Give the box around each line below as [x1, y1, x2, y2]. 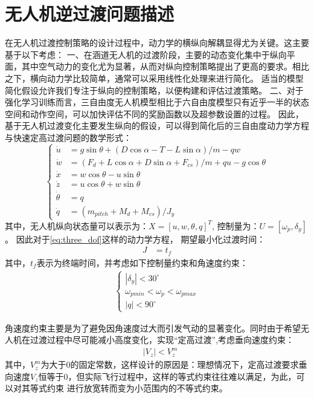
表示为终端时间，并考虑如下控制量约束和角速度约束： [36, 256, 248, 269]
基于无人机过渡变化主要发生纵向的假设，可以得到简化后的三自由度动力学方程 [5, 119, 309, 132]
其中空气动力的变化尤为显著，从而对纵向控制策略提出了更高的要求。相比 [21, 60, 309, 73]
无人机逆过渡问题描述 [5, 1, 175, 26]
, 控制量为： [212, 219, 260, 232]
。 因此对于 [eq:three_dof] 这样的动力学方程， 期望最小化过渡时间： [5, 232, 266, 245]
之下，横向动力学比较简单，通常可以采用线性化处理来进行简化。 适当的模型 [5, 71, 304, 84]
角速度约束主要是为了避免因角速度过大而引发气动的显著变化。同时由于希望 [5, 321, 301, 334]
